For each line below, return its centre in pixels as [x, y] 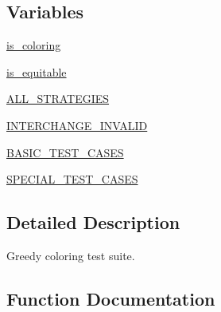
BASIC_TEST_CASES [65, 152]
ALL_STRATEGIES [58, 99]
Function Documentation [111, 298]
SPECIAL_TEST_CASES [72, 179]
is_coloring [34, 45]
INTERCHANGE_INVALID [77, 125]
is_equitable [37, 71]
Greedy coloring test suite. [71, 255]
